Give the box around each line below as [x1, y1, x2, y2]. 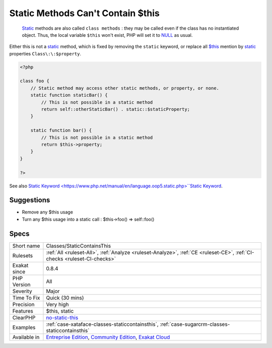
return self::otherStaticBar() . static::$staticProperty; [41, 106, 190, 112]
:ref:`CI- [235, 249, 254, 256]
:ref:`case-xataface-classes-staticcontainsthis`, [46, 320, 159, 327]
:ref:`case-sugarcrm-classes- [159, 320, 230, 327]
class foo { [20, 78, 50, 84]
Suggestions [9, 196, 50, 204]
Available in [12, 333, 40, 340]
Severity [12, 288, 32, 295]
